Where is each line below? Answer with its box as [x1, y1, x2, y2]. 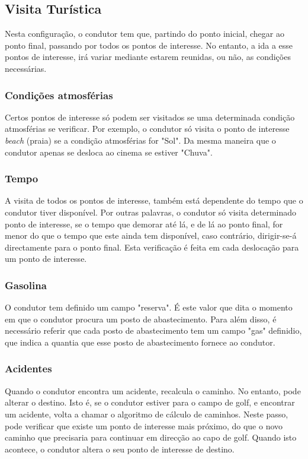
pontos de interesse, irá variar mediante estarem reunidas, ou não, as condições [5, 50, 291, 63]
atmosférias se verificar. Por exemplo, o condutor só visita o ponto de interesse [5, 122, 290, 135]
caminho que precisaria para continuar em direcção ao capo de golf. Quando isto [5, 431, 297, 444]
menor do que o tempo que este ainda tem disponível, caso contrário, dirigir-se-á [5, 229, 297, 242]
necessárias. [5, 62, 47, 74]
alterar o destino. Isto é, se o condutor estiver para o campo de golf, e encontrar [5, 396, 295, 409]
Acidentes [5, 361, 52, 376]
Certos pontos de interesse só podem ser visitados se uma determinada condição [5, 110, 295, 123]
